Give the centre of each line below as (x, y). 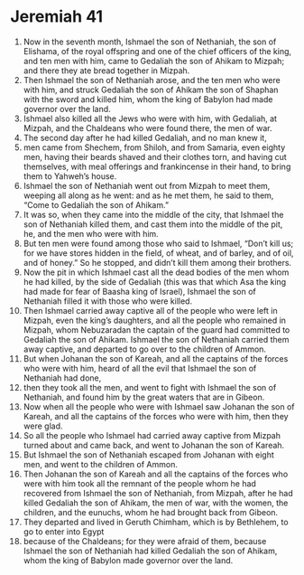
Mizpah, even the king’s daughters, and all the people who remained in (155, 320)
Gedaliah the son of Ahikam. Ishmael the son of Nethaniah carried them (156, 339)
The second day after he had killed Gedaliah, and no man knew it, (145, 137)
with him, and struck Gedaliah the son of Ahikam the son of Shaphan (151, 90)
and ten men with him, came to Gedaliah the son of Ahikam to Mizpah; (154, 61)
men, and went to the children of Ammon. (101, 464)
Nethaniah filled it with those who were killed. (108, 301)
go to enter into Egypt (64, 532)
